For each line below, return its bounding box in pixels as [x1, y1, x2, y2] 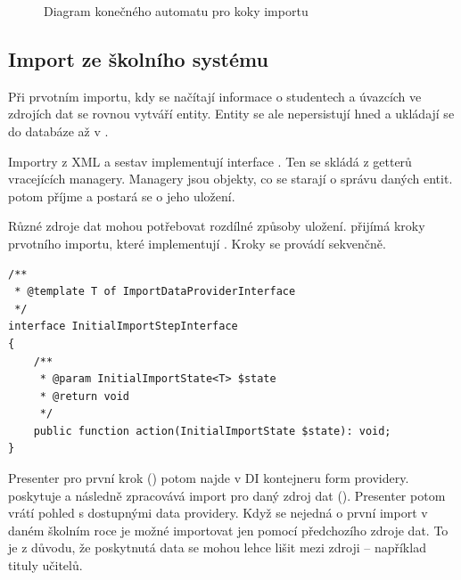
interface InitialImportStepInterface [8, 320, 238, 333]
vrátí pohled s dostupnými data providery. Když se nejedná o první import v [8, 503, 428, 522]
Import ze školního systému [8, 45, 268, 72]
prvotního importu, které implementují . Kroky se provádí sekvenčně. [8, 233, 386, 252]
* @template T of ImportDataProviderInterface [14, 285, 296, 298]
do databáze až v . [8, 121, 109, 140]
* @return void [39, 389, 130, 403]
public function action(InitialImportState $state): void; [33, 424, 391, 437]
